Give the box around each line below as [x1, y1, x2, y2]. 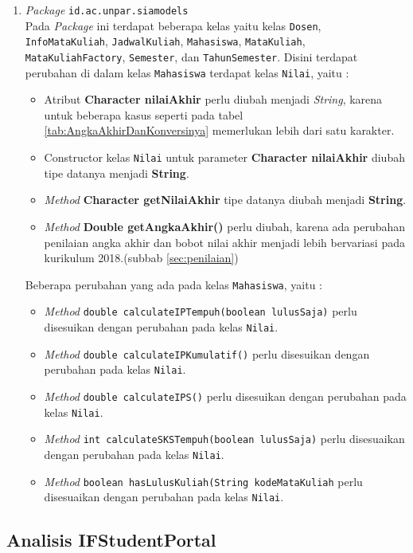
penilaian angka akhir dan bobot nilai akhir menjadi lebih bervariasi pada [44, 233, 405, 250]
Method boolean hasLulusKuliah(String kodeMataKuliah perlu [44, 473, 363, 489]
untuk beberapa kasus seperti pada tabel [44, 106, 244, 123]
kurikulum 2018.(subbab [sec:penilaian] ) [44, 249, 239, 266]
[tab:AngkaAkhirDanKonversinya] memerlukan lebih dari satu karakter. [44, 122, 395, 139]
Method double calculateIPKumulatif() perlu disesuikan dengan [44, 345, 370, 362]
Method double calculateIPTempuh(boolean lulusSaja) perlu [44, 303, 357, 320]
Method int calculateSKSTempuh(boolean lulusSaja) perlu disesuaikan [44, 430, 405, 447]
